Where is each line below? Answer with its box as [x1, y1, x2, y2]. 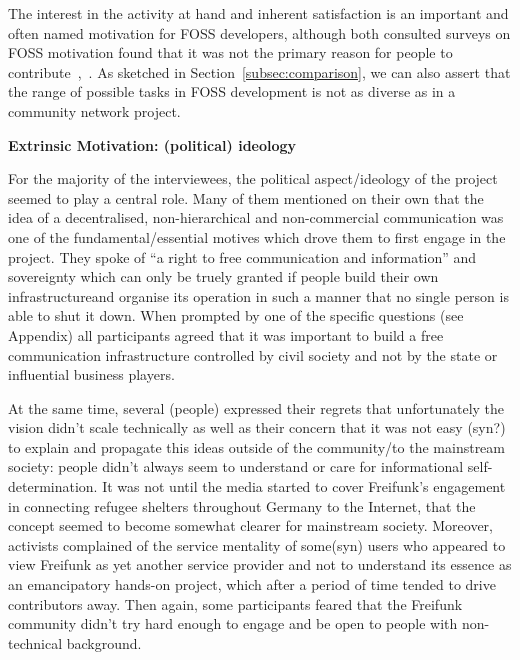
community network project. [8, 100, 181, 121]
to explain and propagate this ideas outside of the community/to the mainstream [8, 436, 505, 457]
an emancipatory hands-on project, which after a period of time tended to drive [8, 574, 496, 595]
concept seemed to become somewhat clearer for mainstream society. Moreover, [8, 515, 494, 536]
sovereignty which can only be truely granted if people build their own [8, 266, 439, 287]
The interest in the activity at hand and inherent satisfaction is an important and [8, 3, 509, 23]
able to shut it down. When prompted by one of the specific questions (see [8, 305, 464, 326]
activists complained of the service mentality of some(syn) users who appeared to [8, 534, 506, 555]
